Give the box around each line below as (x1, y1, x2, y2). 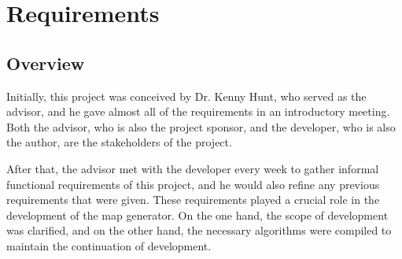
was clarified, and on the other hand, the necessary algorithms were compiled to (6, 222, 392, 239)
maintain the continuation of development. (6, 237, 212, 253)
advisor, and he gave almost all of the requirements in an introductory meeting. (6, 103, 390, 120)
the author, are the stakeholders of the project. (6, 134, 232, 150)
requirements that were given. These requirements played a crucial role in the (6, 191, 380, 208)
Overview (6, 50, 85, 75)
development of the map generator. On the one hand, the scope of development (6, 206, 389, 223)
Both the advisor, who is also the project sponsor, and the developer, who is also (6, 118, 396, 135)
